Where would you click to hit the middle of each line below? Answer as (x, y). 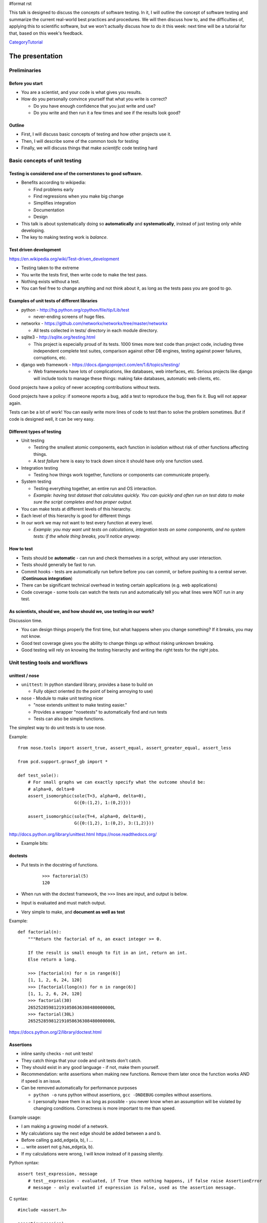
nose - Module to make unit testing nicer (62, 698)
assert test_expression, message (58, 1174)
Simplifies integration (55, 203)
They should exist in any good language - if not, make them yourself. (90, 1067)
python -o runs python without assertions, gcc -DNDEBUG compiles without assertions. (123, 1095)
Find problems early (54, 189)
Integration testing (40, 468)
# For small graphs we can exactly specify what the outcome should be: (117, 782)
